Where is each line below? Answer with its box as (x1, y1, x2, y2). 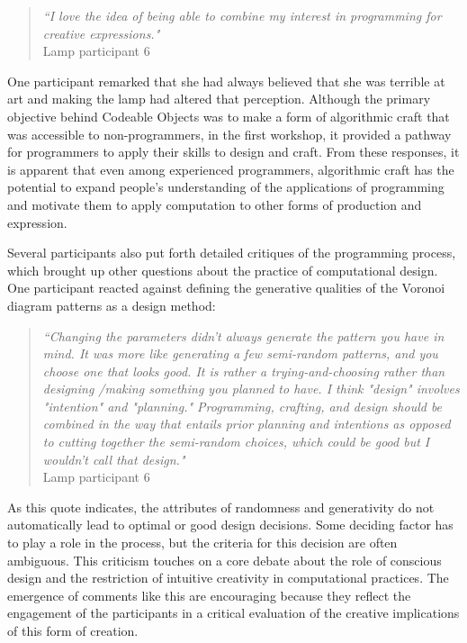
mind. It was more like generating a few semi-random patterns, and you (42, 344, 438, 363)
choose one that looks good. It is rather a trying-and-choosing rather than (42, 361, 445, 380)
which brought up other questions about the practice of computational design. (7, 260, 438, 279)
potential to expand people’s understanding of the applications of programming (7, 177, 445, 196)
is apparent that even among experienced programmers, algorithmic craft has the (7, 159, 454, 178)
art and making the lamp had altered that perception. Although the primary (7, 89, 431, 108)
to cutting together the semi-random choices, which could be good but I (42, 432, 430, 451)
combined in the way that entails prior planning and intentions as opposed (42, 414, 451, 433)
